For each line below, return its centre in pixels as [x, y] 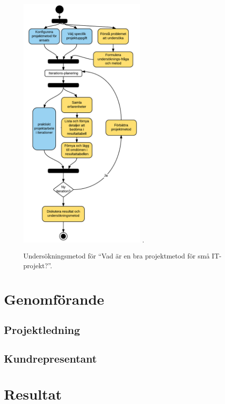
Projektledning [42, 330]
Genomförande [54, 299]
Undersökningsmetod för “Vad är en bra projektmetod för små [117, 256]
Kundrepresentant [51, 358]
